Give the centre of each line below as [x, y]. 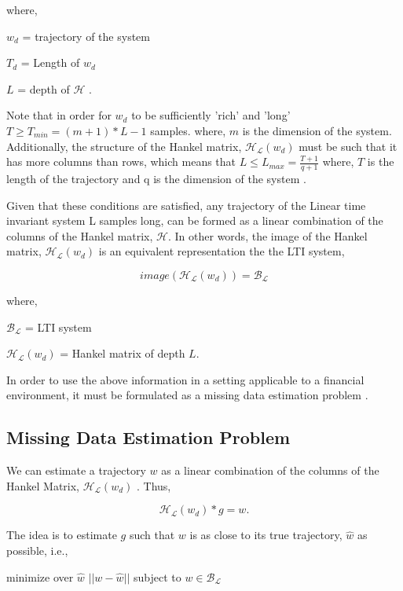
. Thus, [154, 485]
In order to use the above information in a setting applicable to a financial [185, 379]
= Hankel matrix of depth [123, 353]
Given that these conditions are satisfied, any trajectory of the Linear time [186, 205]
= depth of [44, 88]
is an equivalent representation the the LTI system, [222, 251]
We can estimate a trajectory [76, 470]
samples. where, [188, 130]
